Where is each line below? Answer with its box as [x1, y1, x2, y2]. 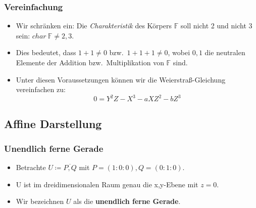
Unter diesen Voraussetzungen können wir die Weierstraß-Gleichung [16, 74, 226, 85]
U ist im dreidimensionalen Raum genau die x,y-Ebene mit [16, 179, 198, 189]
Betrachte [16, 162, 46, 173]
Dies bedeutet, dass [16, 47, 76, 58]
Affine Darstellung [4, 115, 102, 131]
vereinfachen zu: [16, 84, 66, 95]
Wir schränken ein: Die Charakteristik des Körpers [16, 20, 172, 31]
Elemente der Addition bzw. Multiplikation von [16, 57, 164, 67]
